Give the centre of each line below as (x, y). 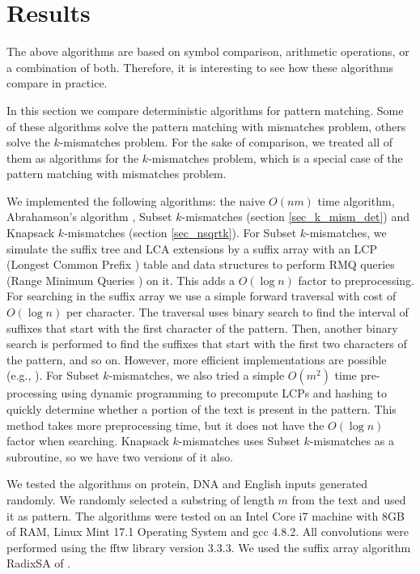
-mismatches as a (352, 441)
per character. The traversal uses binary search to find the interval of (237, 312)
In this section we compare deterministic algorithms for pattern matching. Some (205, 110)
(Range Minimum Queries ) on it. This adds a (121, 280)
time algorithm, (356, 200)
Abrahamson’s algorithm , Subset (89, 217)
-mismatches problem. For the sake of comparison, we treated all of (226, 142)
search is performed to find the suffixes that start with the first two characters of (207, 344)
